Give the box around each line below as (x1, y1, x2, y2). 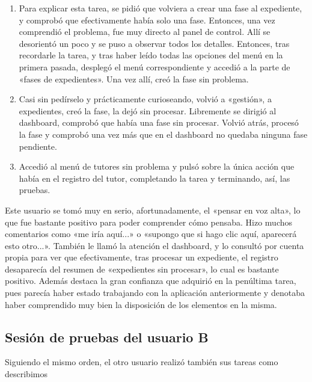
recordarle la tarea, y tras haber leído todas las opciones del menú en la (19, 49, 283, 61)
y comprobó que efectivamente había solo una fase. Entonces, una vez (19, 13, 275, 26)
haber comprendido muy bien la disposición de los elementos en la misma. (5, 298, 277, 310)
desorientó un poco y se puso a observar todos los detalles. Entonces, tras (19, 37, 290, 49)
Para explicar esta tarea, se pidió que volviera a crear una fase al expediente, (19, 2, 302, 14)
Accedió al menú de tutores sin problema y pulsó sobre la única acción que (19, 160, 295, 173)
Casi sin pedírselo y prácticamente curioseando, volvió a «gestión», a (19, 93, 272, 105)
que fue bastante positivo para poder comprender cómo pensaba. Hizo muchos (5, 215, 293, 228)
